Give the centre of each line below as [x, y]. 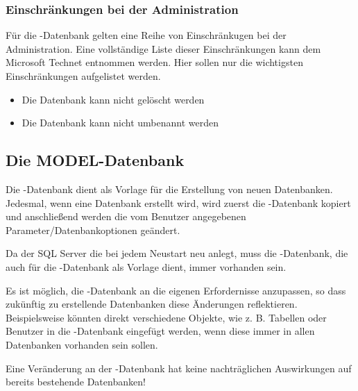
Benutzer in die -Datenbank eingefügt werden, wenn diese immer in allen [160, 331]
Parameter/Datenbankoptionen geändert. [93, 230]
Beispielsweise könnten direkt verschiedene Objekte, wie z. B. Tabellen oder [166, 317]
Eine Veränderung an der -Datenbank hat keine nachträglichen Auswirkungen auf [179, 368]
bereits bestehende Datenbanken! [76, 382]
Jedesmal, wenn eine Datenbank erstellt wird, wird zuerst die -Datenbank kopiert [178, 202]
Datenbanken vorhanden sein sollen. [82, 344]
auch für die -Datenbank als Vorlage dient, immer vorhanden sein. [146, 266]
